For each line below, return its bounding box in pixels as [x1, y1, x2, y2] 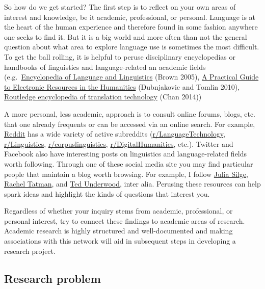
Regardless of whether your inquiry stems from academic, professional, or [4, 205, 233, 216]
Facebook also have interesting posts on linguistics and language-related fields [4, 148, 247, 159]
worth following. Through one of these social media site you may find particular [4, 158, 253, 169]
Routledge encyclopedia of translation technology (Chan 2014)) [4, 91, 202, 102]
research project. [4, 245, 56, 256]
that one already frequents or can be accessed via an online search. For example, [4, 118, 255, 129]
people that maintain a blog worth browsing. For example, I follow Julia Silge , [4, 168, 248, 179]
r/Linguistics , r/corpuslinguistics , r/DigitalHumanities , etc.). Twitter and [4, 138, 233, 149]
